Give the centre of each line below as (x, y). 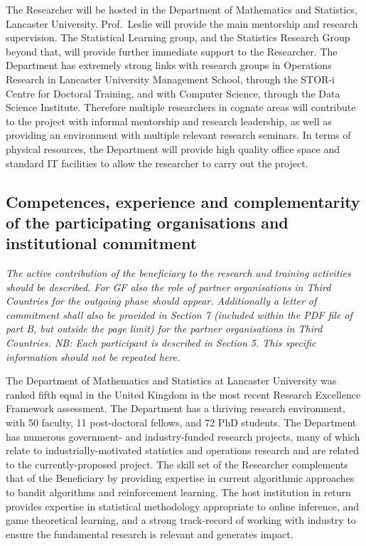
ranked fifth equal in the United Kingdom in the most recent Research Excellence (183, 394)
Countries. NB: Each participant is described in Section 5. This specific (161, 343)
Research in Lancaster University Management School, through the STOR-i (170, 79)
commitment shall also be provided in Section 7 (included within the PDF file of (179, 314)
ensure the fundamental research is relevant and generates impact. (150, 534)
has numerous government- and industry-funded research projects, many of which (183, 436)
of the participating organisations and (147, 222)
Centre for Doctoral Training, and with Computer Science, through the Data (173, 93)
